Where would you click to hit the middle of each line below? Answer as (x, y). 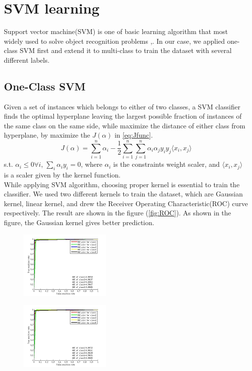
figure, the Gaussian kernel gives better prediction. (79, 222)
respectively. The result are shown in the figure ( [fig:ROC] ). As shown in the (118, 213)
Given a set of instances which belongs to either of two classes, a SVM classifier (122, 106)
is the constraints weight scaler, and (167, 164)
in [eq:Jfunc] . (134, 135)
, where (92, 164)
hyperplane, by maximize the (47, 135)
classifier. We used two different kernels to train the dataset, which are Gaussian (123, 194)
